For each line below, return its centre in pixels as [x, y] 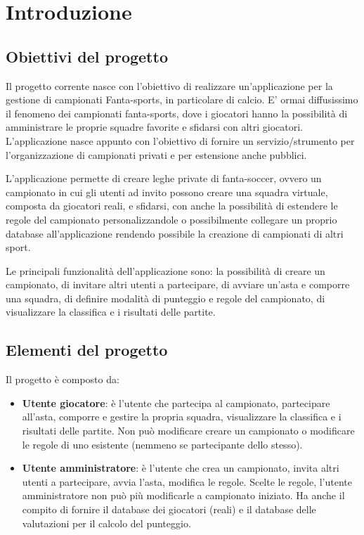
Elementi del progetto [87, 350]
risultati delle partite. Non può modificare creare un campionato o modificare [188, 431]
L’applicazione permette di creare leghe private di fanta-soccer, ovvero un [164, 178]
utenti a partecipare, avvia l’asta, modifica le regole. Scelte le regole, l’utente [187, 481]
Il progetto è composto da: [63, 379]
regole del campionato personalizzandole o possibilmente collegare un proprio [171, 219]
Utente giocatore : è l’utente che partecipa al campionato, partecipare [176, 402]
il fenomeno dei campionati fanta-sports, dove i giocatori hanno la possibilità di [177, 113]
